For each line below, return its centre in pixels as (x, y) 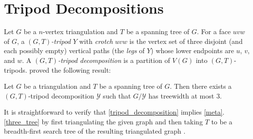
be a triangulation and (57, 86)
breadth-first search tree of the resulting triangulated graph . (95, 131)
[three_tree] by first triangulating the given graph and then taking (103, 121)
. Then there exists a (201, 86)
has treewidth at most (181, 95)
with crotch (96, 41)
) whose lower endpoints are (192, 50)
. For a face (214, 31)
